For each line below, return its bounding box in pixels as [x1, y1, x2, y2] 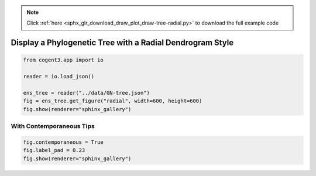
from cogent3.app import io [23, 57, 104, 64]
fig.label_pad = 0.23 [23, 147, 85, 154]
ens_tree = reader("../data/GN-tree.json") [23, 89, 150, 96]
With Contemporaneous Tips [11, 122, 95, 130]
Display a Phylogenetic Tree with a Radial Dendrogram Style [11, 38, 234, 48]
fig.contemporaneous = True [23, 139, 104, 146]
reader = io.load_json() [23, 73, 95, 80]
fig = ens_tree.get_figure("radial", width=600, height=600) [23, 98, 202, 105]
